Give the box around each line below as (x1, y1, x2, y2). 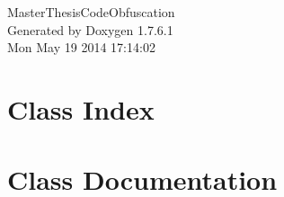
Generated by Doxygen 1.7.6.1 (7, 20, 173, 39)
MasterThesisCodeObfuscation (7, 3, 175, 21)
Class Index (7, 90, 155, 127)
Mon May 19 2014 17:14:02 (7, 38, 155, 57)
